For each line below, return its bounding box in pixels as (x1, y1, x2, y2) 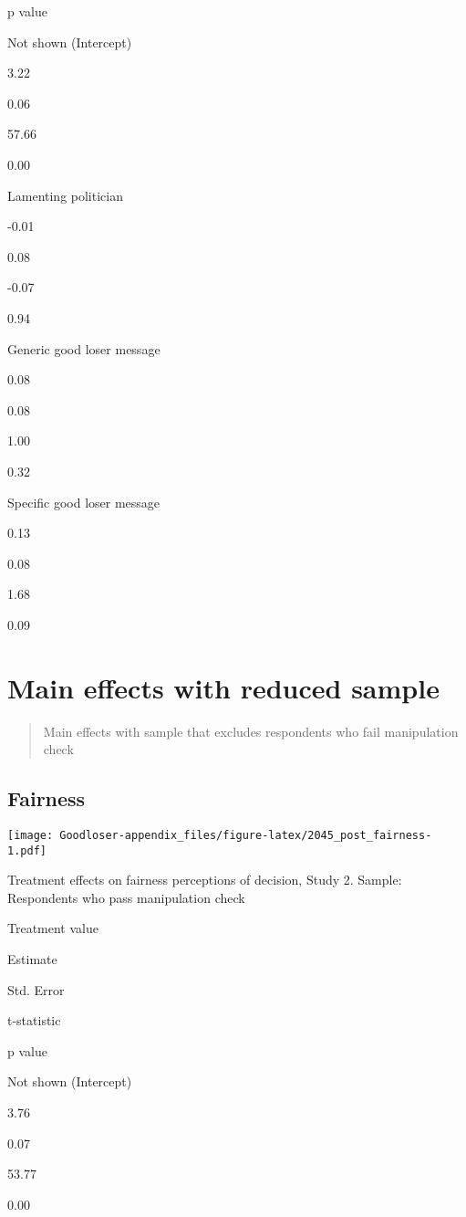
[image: (7, 828, 54, 842)
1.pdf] (7, 844, 47, 857)
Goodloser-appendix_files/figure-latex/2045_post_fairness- (59, 828, 432, 842)
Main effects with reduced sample (7, 668, 440, 706)
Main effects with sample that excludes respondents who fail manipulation (43, 721, 459, 740)
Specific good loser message (7, 492, 161, 511)
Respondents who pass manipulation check (7, 887, 245, 907)
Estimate (7, 949, 57, 969)
